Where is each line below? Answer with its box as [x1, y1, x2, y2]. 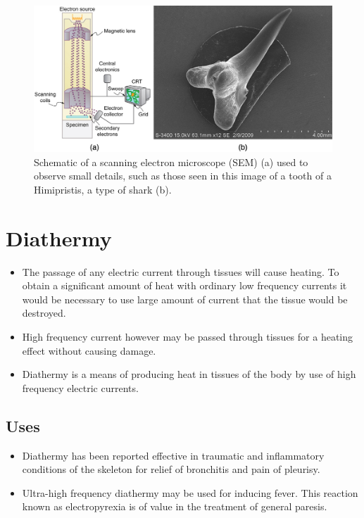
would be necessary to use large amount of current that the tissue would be [22, 291, 348, 306]
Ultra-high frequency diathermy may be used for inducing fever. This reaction [22, 485, 358, 500]
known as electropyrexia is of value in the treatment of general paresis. [22, 499, 327, 514]
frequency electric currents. [22, 380, 139, 395]
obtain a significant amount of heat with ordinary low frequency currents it [22, 278, 347, 293]
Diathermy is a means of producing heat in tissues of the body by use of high [22, 367, 356, 381]
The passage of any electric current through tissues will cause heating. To [22, 264, 339, 279]
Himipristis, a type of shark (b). [34, 182, 172, 196]
